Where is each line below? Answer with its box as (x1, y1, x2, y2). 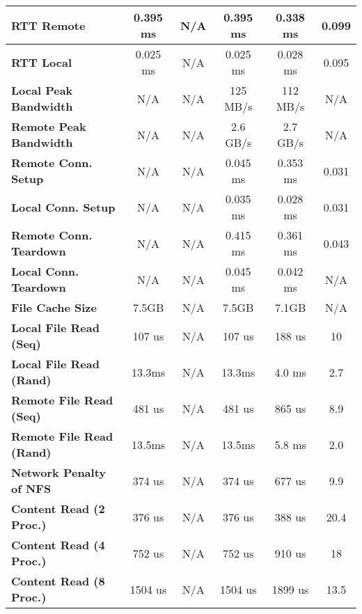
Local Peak (11, 82, 73, 98)
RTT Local (11, 54, 72, 70)
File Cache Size (11, 299, 97, 315)
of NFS (11, 480, 52, 496)
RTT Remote (11, 17, 86, 33)
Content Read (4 (11, 537, 105, 553)
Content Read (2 (11, 501, 105, 517)
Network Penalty (11, 464, 107, 480)
